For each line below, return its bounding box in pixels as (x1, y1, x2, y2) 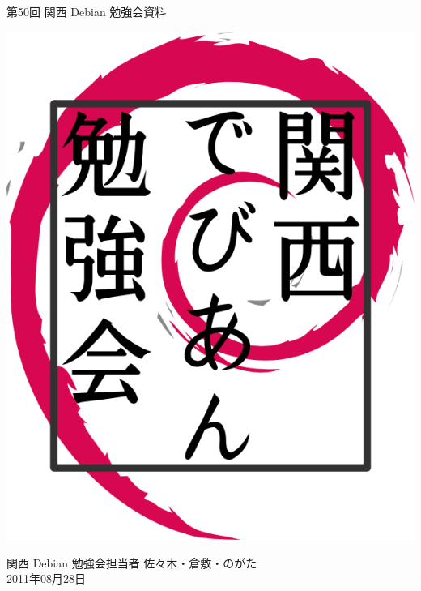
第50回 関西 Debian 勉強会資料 (6, 3, 167, 19)
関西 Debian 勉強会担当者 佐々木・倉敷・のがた (6, 554, 257, 571)
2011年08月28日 (6, 570, 86, 587)
